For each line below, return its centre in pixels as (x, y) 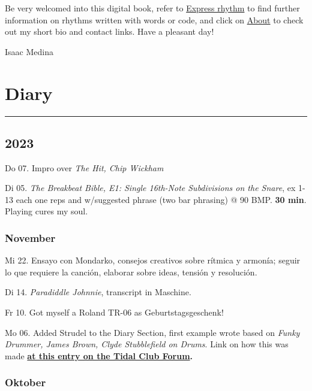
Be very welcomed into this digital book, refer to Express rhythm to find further (152, 8)
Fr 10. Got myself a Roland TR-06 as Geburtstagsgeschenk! (114, 312)
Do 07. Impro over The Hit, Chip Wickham (84, 167)
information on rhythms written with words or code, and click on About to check (154, 19)
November (30, 238)
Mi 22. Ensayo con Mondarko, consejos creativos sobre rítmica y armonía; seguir (153, 260)
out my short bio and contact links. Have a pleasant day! (109, 31)
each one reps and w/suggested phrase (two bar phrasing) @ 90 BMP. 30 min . (161, 199)
